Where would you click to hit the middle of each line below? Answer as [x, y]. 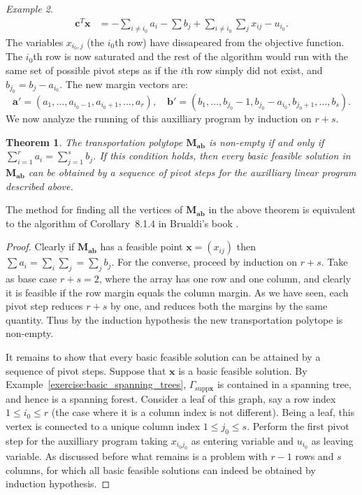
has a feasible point [142, 246]
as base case [31, 279]
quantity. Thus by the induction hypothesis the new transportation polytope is [174, 319]
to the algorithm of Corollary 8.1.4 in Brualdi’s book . [122, 223]
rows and [314, 456]
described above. [39, 186]
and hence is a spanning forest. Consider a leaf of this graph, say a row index [171, 398]
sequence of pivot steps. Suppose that [86, 370]
